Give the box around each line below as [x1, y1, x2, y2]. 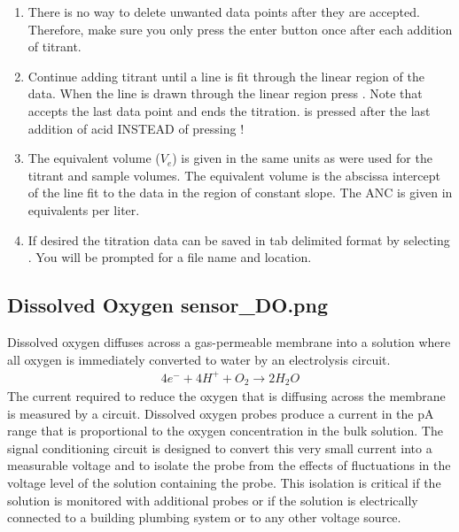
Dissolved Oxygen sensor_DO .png [7, 291, 329, 319]
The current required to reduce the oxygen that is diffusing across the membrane [7, 387, 446, 405]
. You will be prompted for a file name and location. [27, 248, 312, 266]
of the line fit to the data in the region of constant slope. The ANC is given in [27, 183, 453, 202]
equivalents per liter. [27, 200, 140, 219]
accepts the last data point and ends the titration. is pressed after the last [27, 101, 431, 120]
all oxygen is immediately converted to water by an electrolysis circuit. [7, 350, 391, 368]
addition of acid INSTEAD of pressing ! [27, 119, 245, 137]
